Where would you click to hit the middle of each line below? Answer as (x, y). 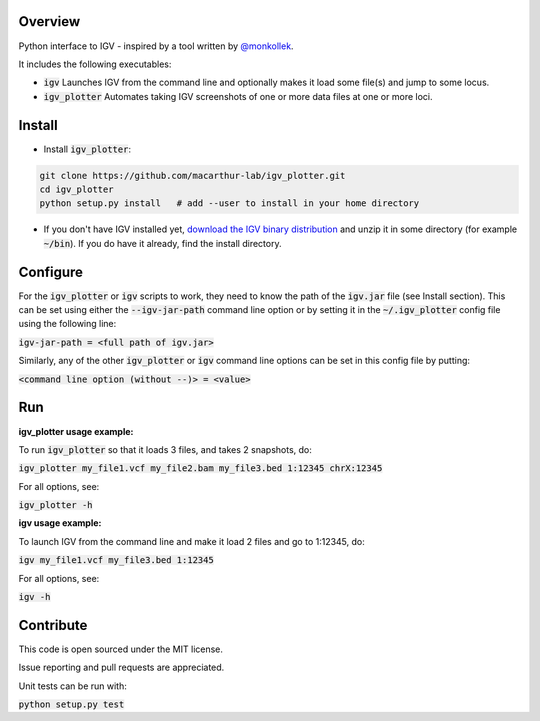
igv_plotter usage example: (76, 431)
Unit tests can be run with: (72, 686)
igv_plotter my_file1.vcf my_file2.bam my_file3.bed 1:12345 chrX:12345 (200, 468)
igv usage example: (60, 523)
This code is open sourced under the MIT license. (121, 649)
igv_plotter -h (56, 505)
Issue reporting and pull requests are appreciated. (121, 667)
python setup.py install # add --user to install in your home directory (229, 203)
